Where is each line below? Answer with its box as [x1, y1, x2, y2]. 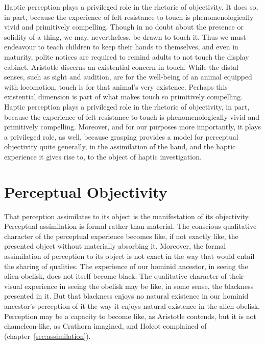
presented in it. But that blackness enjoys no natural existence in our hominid [4, 290, 249, 301]
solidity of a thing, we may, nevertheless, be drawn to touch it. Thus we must [4, 31, 246, 42]
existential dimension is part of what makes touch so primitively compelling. [4, 91, 243, 102]
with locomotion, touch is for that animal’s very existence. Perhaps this [4, 81, 228, 92]
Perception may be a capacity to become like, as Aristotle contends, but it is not [4, 310, 257, 321]
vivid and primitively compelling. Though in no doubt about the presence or [4, 21, 244, 32]
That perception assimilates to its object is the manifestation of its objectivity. [4, 210, 250, 221]
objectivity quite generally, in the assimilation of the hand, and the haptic [4, 141, 236, 152]
